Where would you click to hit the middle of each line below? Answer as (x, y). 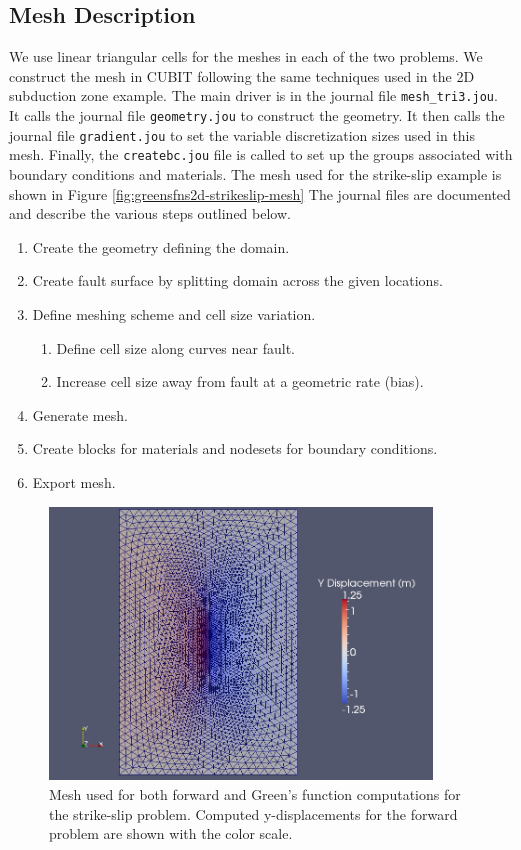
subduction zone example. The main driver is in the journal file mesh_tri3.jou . (253, 95)
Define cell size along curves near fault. (175, 347)
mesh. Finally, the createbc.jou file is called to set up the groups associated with (261, 154)
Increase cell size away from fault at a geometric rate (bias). (240, 381)
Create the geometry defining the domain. (161, 246)
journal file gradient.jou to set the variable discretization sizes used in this (242, 134)
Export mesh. (74, 481)
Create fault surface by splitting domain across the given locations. (237, 280)
